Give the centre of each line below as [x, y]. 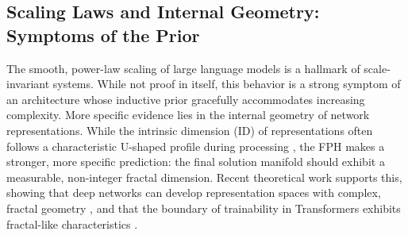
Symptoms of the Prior [103, 35]
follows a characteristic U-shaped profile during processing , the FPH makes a [196, 146]
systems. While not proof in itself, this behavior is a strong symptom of [227, 84]
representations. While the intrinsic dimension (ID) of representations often [190, 130]
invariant [28, 84]
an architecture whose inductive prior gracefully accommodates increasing [186, 99]
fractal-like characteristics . [72, 223]
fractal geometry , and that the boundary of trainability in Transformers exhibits [204, 208]
